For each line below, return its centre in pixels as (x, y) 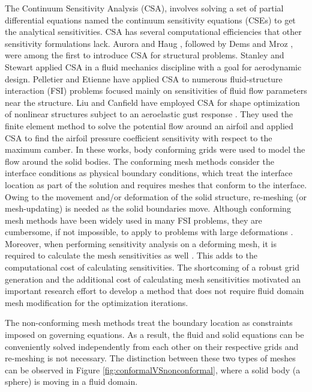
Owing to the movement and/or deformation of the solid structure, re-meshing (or (156, 196)
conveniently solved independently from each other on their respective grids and (152, 346)
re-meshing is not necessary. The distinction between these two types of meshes (150, 358)
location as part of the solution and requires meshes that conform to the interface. (156, 184)
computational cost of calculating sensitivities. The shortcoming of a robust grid (152, 267)
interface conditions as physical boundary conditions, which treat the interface (149, 173)
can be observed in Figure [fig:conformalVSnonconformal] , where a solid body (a (153, 369)
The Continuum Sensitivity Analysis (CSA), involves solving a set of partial (144, 8)
